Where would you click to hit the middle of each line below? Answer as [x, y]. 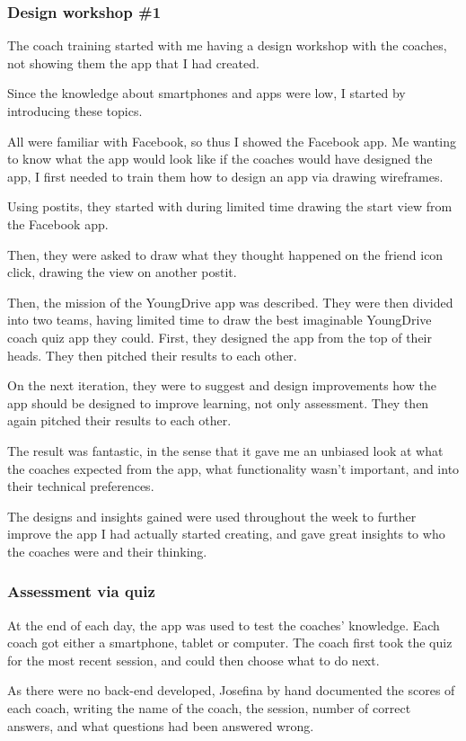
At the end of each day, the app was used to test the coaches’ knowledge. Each [224, 625]
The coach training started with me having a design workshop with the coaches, [227, 45]
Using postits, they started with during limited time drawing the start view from [230, 206]
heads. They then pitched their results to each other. [152, 355]
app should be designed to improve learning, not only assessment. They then [218, 402]
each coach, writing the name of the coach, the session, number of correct [209, 708]
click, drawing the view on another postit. [122, 272]
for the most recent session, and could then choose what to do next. [193, 660]
